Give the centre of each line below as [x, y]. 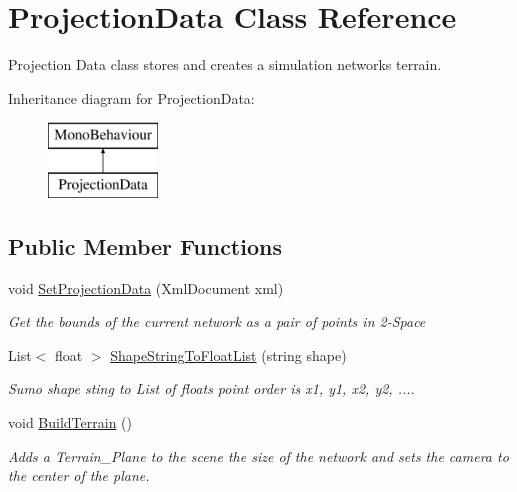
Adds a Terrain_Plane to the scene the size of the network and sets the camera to [258, 455]
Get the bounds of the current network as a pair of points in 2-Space [217, 321]
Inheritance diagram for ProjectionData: [131, 97]
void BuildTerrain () [70, 422]
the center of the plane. [79, 475]
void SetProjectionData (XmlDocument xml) [146, 287]
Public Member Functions [145, 245]
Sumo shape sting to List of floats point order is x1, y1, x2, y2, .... [211, 388]
